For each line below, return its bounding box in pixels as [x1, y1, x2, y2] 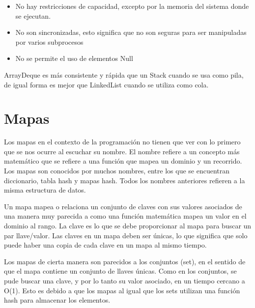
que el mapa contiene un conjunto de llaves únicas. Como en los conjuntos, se [4, 266, 237, 276]
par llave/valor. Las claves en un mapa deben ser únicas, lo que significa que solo [4, 230, 248, 240]
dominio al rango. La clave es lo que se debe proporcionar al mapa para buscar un [4, 221, 252, 231]
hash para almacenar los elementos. [4, 295, 111, 305]
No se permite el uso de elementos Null [15, 53, 133, 63]
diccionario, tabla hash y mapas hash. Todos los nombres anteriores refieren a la [4, 175, 245, 185]
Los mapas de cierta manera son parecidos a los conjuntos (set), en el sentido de [4, 256, 246, 266]
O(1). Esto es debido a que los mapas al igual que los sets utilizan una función [4, 285, 240, 295]
